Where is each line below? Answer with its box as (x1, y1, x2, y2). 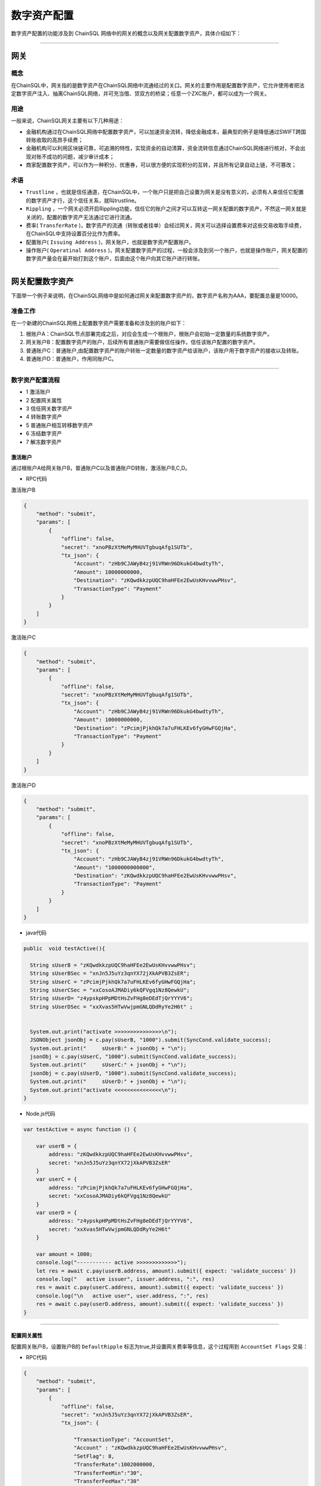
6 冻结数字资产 (26, 430, 62, 437)
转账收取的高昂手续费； (26, 137, 83, 144)
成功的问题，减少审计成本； (46, 153, 115, 160)
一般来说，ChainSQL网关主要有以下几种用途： (11, 117, 124, 124)
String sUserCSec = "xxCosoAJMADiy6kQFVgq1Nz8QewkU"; (30, 987, 190, 993)
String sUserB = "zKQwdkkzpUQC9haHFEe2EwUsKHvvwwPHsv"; (30, 962, 196, 968)
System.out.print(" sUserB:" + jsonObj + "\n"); (30, 1045, 187, 1051)
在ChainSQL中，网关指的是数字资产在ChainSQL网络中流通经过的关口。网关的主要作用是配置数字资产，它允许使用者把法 (11, 81, 305, 89)
